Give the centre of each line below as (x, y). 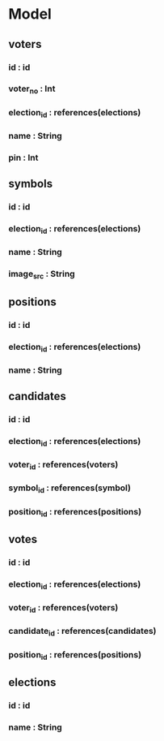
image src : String (42, 275)
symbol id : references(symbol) (70, 489)
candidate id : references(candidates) (82, 632)
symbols (31, 184)
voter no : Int (32, 89)
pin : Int (23, 157)
